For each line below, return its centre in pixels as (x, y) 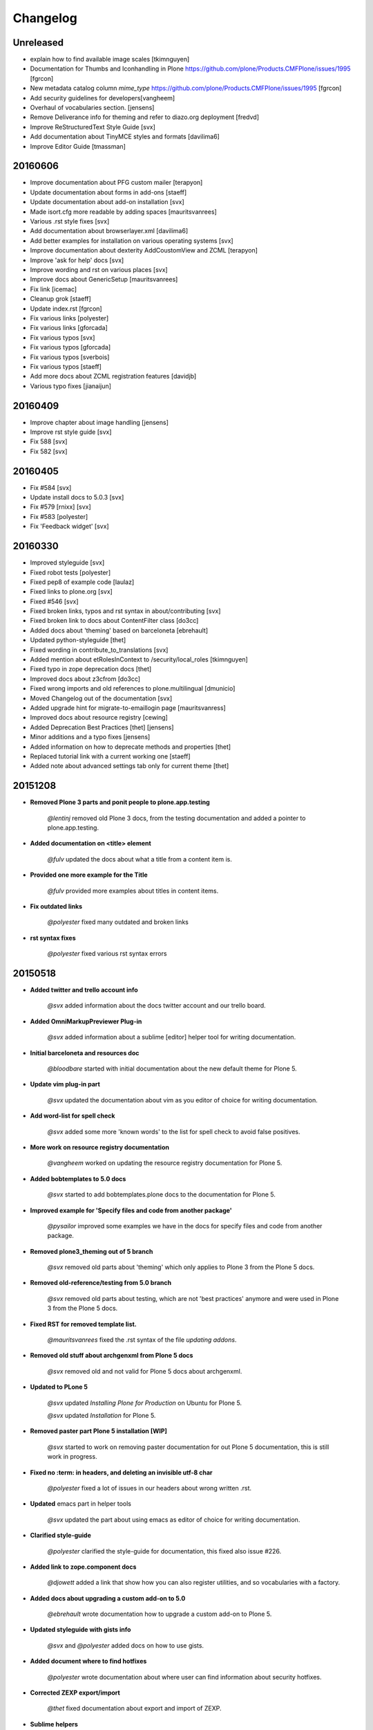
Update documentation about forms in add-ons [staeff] (108, 192)
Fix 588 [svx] (49, 441)
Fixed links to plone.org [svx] (71, 592)
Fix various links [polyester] (69, 318)
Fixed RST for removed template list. (84, 1324)
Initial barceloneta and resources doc (85, 1053)
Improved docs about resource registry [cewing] (99, 718)
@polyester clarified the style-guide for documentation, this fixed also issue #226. (164, 1551)
